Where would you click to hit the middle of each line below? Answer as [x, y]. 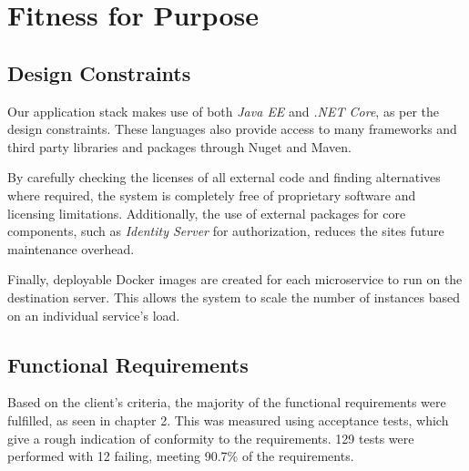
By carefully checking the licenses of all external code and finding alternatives [224, 177]
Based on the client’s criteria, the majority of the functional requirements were [227, 402]
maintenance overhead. [71, 248]
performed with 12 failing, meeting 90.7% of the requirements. [181, 456]
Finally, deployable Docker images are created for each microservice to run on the [235, 279]
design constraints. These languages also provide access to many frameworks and [232, 129]
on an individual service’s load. [94, 315]
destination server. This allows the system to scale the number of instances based [234, 297]
